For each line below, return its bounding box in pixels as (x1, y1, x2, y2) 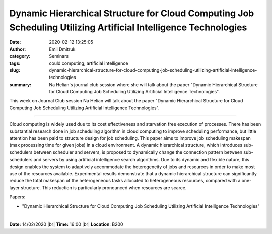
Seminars (49, 53, 69, 59)
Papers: (9, 194, 26, 200)
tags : (9, 60, 21, 66)
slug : (9, 67, 20, 73)
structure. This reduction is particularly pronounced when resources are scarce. (21, 184, 187, 191)
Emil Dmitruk (49, 46, 76, 52)
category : (9, 53, 31, 59)
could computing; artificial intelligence (49, 60, 128, 66)
